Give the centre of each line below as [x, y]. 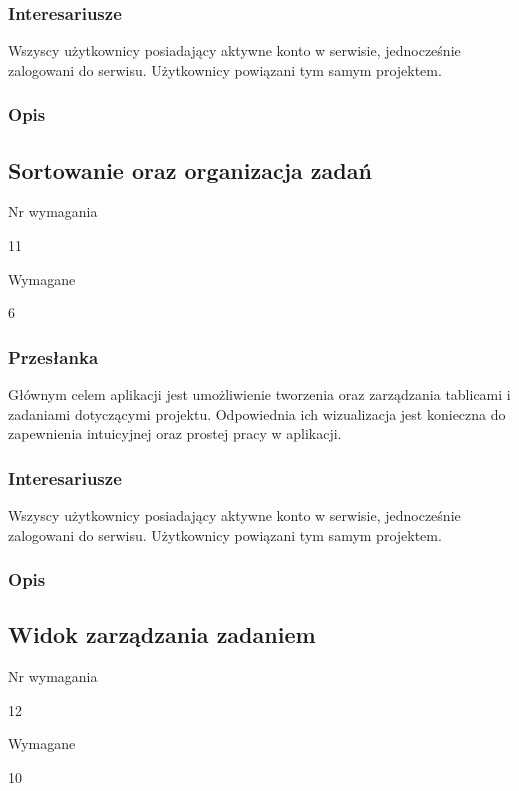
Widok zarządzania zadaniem [162, 634]
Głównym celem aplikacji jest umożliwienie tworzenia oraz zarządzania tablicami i [259, 394]
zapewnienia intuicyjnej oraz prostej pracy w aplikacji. [175, 433]
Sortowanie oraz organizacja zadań [190, 169]
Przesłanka [53, 356]
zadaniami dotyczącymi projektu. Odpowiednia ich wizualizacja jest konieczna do [257, 413]
